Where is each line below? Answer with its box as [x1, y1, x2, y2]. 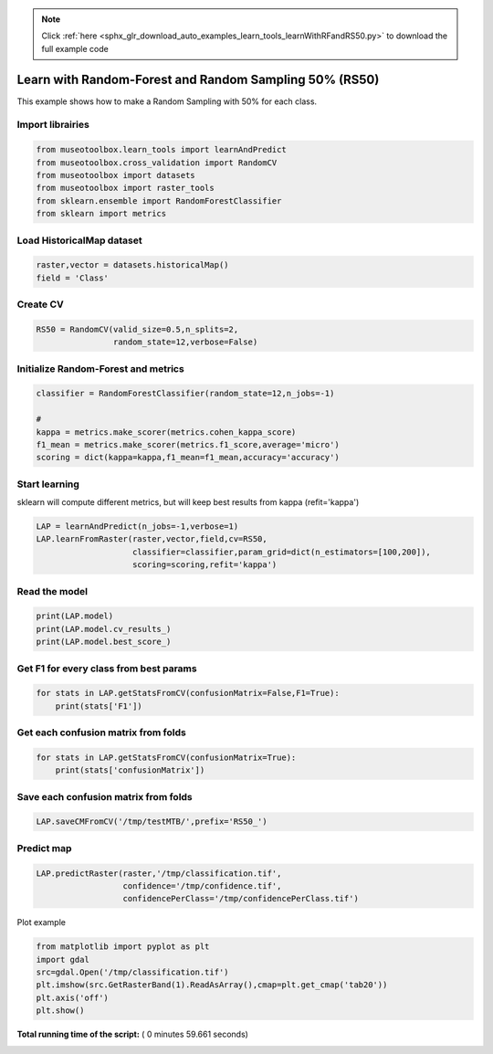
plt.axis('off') [36, 992, 110, 1003]
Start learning [16, 478, 79, 490]
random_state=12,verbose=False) [112, 337, 258, 347]
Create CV [16, 298, 64, 311]
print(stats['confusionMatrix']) [55, 765, 205, 775]
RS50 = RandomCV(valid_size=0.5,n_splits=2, [36, 324, 239, 334]
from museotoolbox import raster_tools [36, 183, 215, 194]
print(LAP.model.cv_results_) [36, 624, 172, 634]
